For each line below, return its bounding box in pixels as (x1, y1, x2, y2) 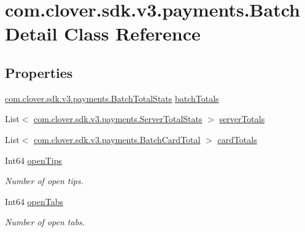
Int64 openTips (5, 153, 63, 166)
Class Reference (64, 21, 201, 46)
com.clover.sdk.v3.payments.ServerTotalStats (33, 112, 203, 125)
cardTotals (217, 133, 257, 145)
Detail (5, 21, 58, 46)
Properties (5, 63, 73, 82)
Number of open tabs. (5, 215, 85, 228)
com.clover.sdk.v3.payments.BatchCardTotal (33, 133, 201, 145)
